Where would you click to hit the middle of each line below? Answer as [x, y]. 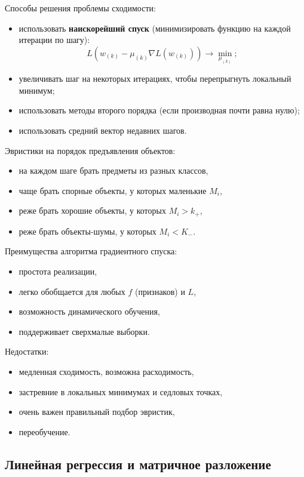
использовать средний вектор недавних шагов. [103, 130]
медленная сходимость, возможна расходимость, [106, 371]
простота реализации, [58, 271]
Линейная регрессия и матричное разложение [138, 464]
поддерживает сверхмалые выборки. [84, 331]
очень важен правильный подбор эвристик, [97, 412]
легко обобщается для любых [72, 291]
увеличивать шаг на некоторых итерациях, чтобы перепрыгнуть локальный [155, 79]
